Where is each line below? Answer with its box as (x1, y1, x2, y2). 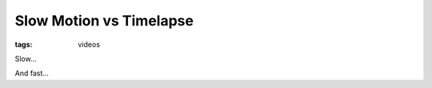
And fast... (14, 68, 50, 78)
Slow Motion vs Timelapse (14, 12, 194, 29)
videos (78, 40, 100, 49)
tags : (14, 40, 33, 49)
